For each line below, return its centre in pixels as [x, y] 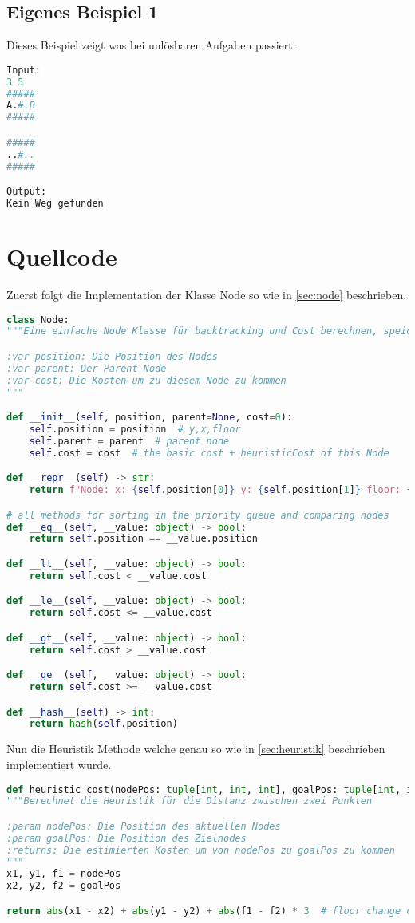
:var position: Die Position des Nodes [112, 356]
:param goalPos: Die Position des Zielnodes [126, 838]
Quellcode [62, 256]
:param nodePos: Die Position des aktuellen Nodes [144, 826]
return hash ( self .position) [103, 724]
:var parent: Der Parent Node [87, 368]
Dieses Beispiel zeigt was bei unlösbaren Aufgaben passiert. [151, 45]
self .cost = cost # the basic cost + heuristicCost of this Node [209, 453]
